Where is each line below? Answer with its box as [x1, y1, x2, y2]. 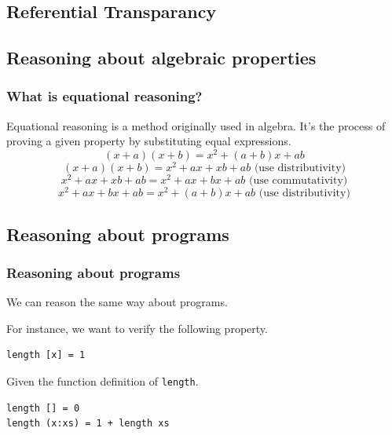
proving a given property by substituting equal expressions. [6, 133, 291, 149]
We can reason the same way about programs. [6, 294, 228, 310]
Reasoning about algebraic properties [6, 46, 317, 70]
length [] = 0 [6, 402, 80, 414]
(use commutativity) [248, 175, 348, 187]
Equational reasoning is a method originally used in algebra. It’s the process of [6, 117, 386, 133]
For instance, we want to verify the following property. [6, 320, 268, 336]
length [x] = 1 [6, 349, 86, 361]
